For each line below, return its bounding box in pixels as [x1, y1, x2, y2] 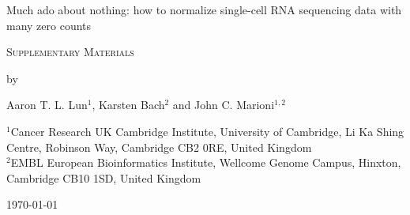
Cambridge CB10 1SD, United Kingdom [6, 169, 201, 186]
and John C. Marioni [172, 96, 275, 113]
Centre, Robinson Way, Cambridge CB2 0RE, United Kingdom [6, 138, 312, 155]
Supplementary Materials [6, 43, 134, 60]
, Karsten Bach [92, 96, 165, 113]
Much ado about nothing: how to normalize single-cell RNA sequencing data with [6, 2, 402, 17]
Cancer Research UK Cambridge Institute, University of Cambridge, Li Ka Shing [10, 123, 404, 139]
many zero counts [6, 17, 92, 33]
